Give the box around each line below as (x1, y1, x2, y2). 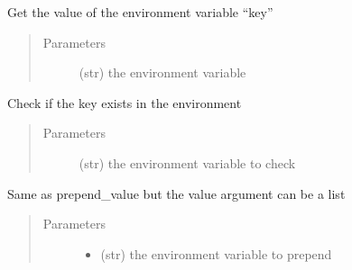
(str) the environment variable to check (79, 153, 296, 172)
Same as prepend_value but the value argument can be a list (7, 184, 346, 202)
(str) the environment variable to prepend (100, 244, 332, 263)
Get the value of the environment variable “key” (7, 3, 273, 21)
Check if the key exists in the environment (7, 93, 242, 112)
